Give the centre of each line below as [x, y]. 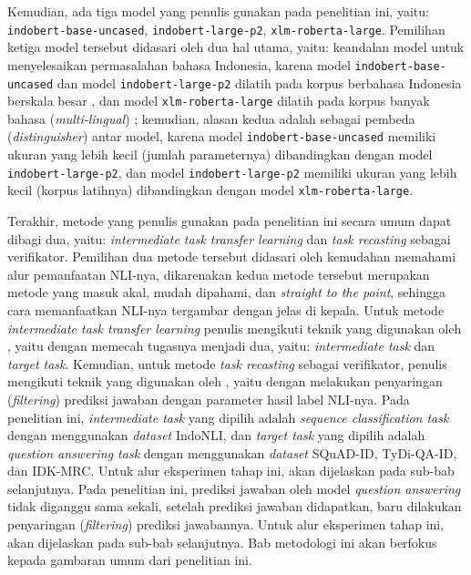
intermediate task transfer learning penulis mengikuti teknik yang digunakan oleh [235, 328]
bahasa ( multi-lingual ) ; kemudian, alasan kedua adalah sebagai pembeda [211, 118]
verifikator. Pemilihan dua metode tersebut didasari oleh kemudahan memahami [232, 257]
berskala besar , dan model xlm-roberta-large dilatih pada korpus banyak [219, 101]
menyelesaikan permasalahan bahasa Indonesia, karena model [179, 64]
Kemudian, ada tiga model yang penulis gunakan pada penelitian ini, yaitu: [218, 11]
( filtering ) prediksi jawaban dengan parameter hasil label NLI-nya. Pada [209, 399]
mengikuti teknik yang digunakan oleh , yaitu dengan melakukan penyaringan [225, 381]
